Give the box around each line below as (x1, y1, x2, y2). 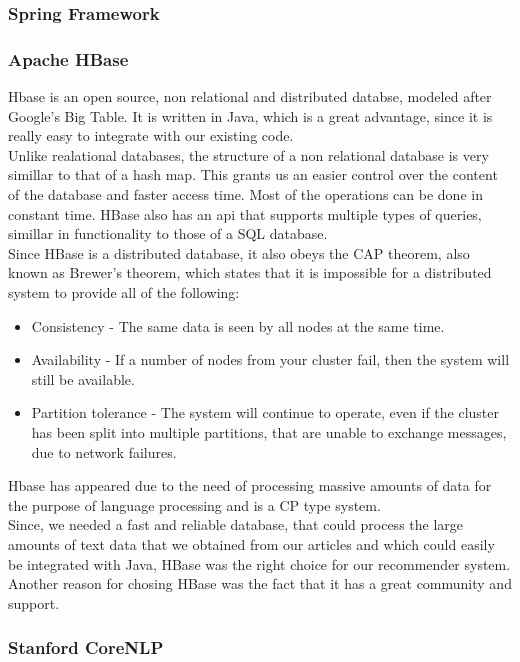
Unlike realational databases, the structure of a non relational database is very (8, 144, 489, 165)
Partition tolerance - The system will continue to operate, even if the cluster (31, 402, 500, 423)
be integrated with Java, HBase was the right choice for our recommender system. (8, 553, 511, 574)
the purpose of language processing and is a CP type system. (8, 494, 381, 515)
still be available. (31, 368, 135, 389)
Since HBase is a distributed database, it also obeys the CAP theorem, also (8, 242, 470, 263)
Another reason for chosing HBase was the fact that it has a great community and (8, 573, 512, 594)
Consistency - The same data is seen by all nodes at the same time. (31, 315, 445, 336)
